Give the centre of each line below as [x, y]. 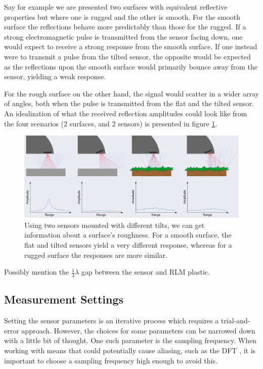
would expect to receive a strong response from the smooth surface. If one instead [131, 46]
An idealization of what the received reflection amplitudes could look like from [126, 113]
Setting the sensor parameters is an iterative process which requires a [112, 321]
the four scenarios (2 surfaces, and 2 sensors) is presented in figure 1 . [111, 123]
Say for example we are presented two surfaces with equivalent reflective [116, 7]
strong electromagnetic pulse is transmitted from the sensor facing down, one [123, 36]
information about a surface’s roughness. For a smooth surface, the [128, 235]
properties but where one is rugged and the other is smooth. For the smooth [122, 16]
